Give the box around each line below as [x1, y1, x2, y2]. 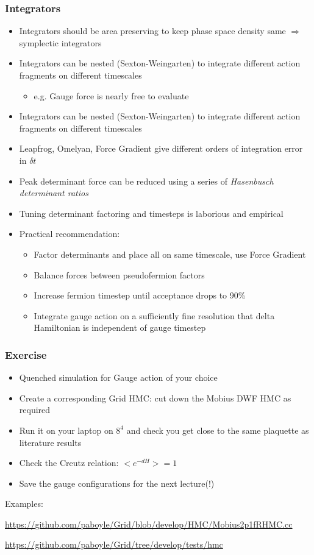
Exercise [5, 347, 47, 362]
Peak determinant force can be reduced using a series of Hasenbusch [19, 174, 274, 187]
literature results [19, 436, 82, 448]
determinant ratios [19, 186, 88, 199]
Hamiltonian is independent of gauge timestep [34, 321, 206, 334]
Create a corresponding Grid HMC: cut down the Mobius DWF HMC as [19, 391, 291, 404]
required [19, 403, 51, 416]
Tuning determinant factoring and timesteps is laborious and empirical [19, 207, 284, 219]
